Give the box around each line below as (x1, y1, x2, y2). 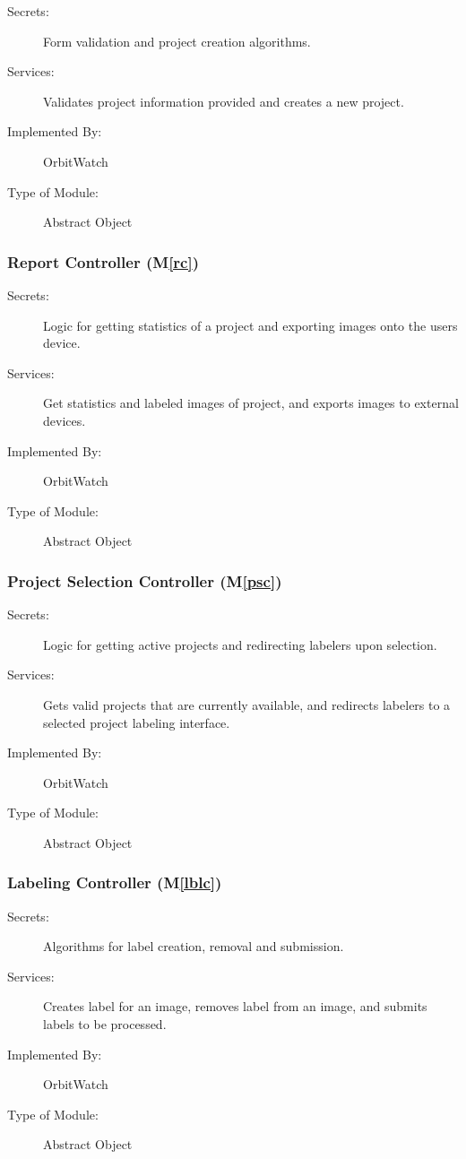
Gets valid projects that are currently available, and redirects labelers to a (43, 695, 451, 714)
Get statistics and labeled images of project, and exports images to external (43, 394, 459, 412)
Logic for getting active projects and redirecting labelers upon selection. (43, 635, 437, 653)
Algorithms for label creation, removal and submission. (43, 937, 344, 956)
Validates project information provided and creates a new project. (43, 91, 404, 110)
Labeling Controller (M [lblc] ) (7, 871, 222, 894)
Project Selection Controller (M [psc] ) (7, 569, 282, 592)
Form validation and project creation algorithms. (43, 31, 311, 50)
